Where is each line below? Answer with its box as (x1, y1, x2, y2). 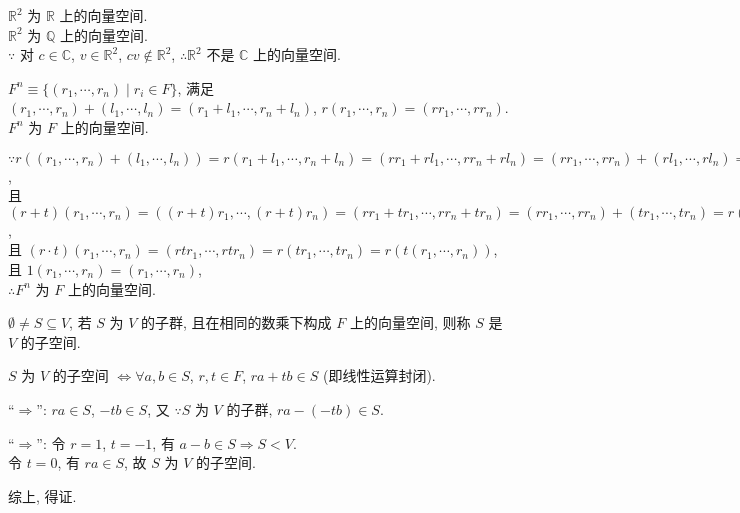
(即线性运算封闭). (322, 365, 436, 386)
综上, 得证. (8, 485, 77, 506)
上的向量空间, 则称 (349, 312, 471, 333)
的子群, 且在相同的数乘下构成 (141, 312, 332, 333)
